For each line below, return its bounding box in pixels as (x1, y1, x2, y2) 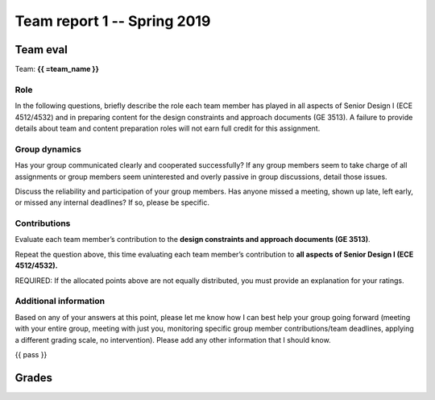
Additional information (14, 295, 106, 306)
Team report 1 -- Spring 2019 (14, 12, 211, 30)
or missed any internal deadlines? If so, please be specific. (14, 198, 209, 207)
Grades (14, 371, 52, 385)
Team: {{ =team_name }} (14, 65, 100, 74)
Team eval (14, 43, 68, 56)
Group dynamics (14, 144, 82, 155)
